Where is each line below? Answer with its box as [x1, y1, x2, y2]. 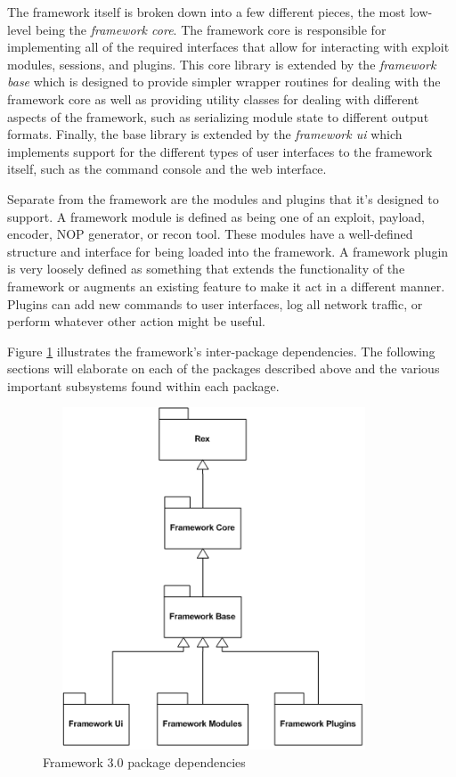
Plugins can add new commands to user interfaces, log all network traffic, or [7, 294, 423, 313]
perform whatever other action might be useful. [7, 312, 265, 331]
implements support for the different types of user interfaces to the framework [7, 142, 433, 160]
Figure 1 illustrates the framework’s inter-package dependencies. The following [7, 341, 436, 360]
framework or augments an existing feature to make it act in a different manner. [7, 276, 445, 295]
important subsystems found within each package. [7, 376, 280, 395]
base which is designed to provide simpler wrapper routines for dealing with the [7, 72, 441, 91]
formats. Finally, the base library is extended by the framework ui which [7, 125, 403, 143]
